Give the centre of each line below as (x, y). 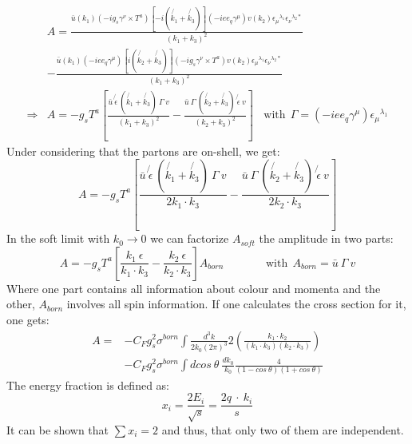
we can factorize (190, 238)
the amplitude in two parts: (326, 238)
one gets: (28, 319)
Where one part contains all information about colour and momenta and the (194, 288)
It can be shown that (58, 429)
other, (21, 304)
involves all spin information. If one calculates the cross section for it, (236, 304)
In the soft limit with (58, 238)
